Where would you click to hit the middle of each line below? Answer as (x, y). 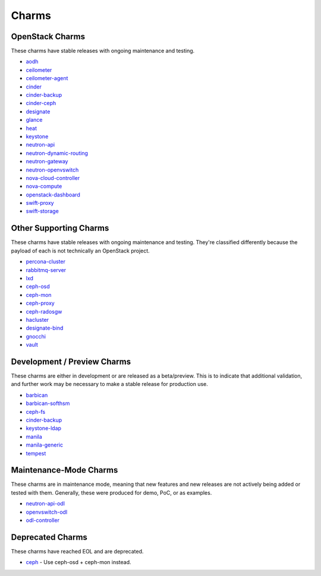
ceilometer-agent (47, 78)
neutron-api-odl (45, 504)
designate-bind (45, 328)
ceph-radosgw (44, 311)
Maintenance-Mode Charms (64, 470)
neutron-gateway (47, 162)
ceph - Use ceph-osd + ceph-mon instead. (78, 562)
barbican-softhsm (48, 403)
